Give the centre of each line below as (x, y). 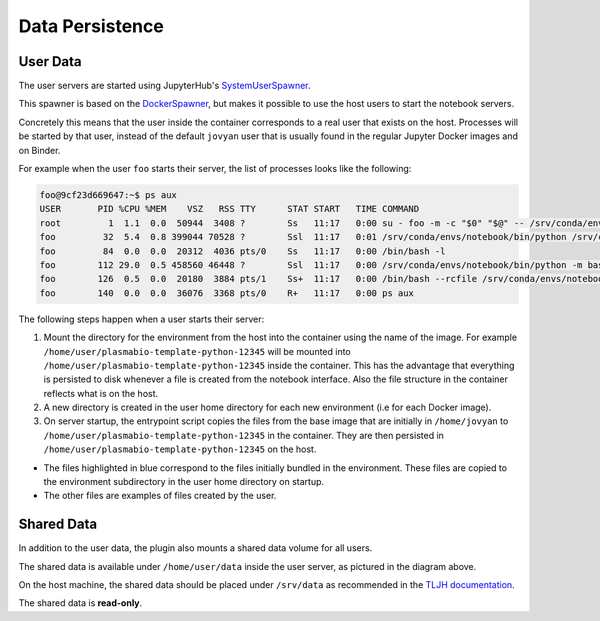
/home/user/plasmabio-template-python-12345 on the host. (180, 449)
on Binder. (39, 150)
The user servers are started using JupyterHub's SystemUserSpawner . (164, 86)
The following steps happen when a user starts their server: (141, 319)
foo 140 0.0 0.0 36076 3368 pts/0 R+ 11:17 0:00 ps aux (227, 293)
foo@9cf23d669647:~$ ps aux (108, 195)
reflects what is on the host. (101, 393)
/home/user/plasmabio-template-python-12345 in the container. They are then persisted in (244, 435)
